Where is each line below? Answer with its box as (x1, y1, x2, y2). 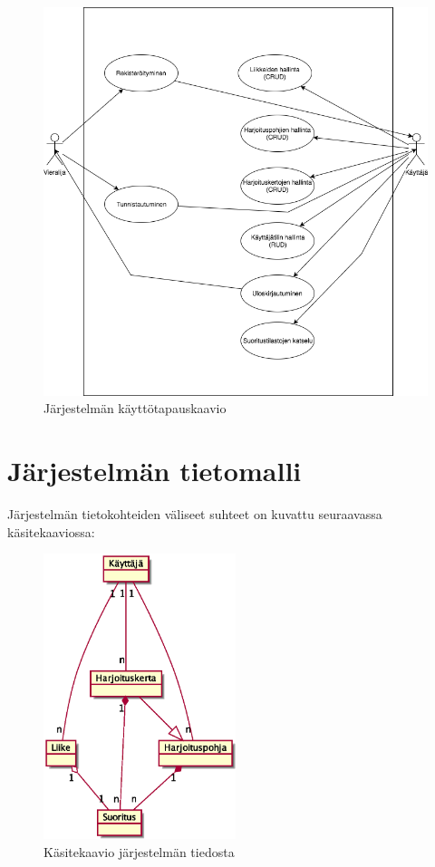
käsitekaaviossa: (7, 522, 95, 541)
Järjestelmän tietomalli (7, 452, 302, 488)
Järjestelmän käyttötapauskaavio (43, 399, 227, 418)
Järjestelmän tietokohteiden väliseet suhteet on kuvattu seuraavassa (7, 504, 382, 523)
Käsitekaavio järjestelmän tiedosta (43, 842, 235, 861)
